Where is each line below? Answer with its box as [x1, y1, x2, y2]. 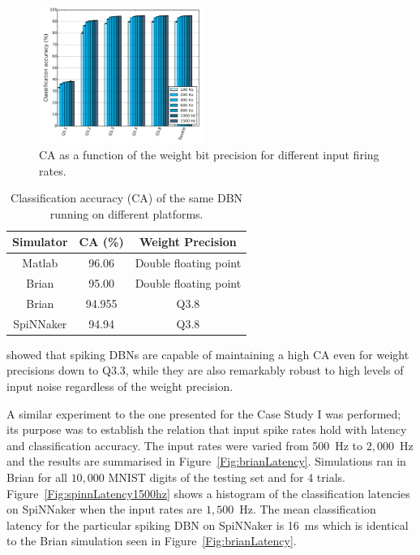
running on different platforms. [49, 205, 204, 222]
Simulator [12, 233, 68, 250]
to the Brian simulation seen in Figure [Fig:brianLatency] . [6, 532, 297, 549]
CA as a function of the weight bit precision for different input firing [39, 145, 379, 163]
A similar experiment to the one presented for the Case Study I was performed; [6, 405, 401, 422]
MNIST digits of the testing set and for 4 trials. [108, 468, 345, 485]
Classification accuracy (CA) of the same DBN [11, 189, 243, 206]
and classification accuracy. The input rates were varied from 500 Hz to [6, 436, 363, 453]
